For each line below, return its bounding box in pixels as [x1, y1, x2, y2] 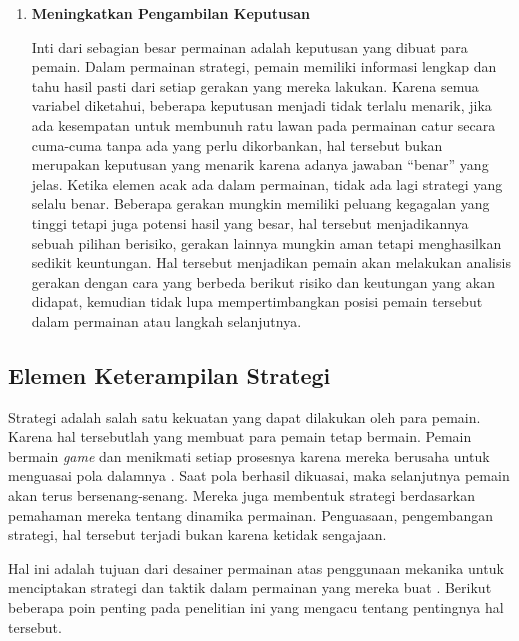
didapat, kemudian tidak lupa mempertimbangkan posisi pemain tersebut [31, 291, 483, 312]
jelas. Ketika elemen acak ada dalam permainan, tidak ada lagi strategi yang [31, 173, 503, 194]
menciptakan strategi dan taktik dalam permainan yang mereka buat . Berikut [8, 577, 492, 598]
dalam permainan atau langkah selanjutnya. [31, 310, 302, 331]
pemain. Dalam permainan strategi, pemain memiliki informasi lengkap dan [31, 56, 497, 77]
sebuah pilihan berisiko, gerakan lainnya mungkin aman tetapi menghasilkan [31, 232, 502, 253]
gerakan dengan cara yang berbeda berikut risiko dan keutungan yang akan [31, 271, 495, 292]
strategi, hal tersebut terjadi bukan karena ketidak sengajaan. [8, 524, 387, 545]
